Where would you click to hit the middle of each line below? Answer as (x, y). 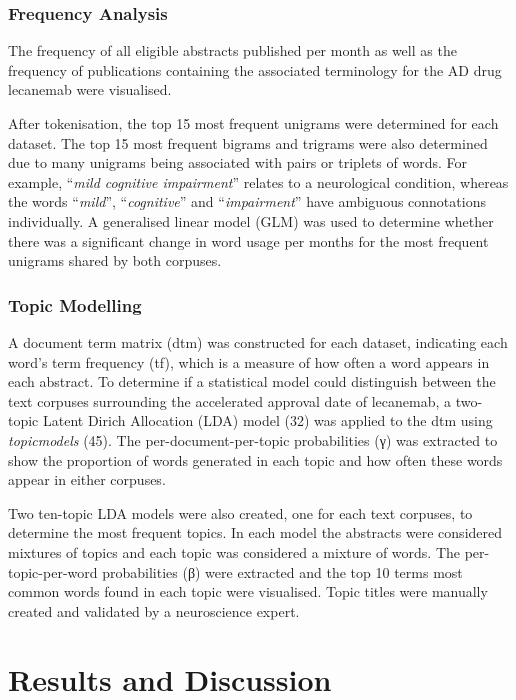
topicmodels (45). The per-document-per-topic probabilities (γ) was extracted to (253, 439)
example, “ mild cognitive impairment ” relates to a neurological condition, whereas (258, 181)
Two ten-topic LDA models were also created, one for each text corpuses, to (240, 512)
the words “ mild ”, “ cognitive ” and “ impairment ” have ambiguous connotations (247, 201)
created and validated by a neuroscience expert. (154, 610)
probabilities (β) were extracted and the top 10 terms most (282, 571)
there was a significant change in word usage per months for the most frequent (248, 240)
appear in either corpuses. (87, 479)
